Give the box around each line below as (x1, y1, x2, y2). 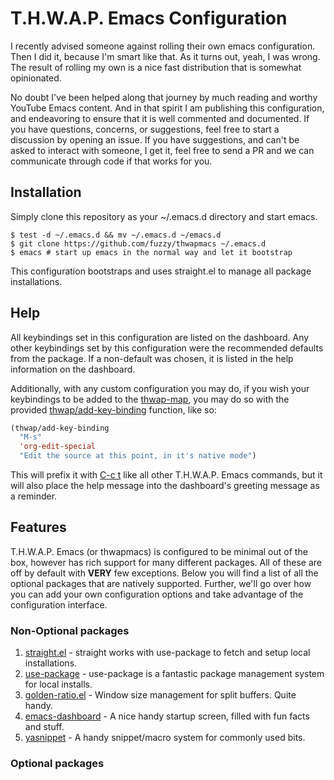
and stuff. (24, 721, 65, 733)
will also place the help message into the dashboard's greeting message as (10, 480, 320, 492)
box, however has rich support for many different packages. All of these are (10, 556, 323, 568)
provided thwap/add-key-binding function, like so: (10, 403, 217, 416)
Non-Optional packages (10, 623, 130, 637)
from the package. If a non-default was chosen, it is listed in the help (10, 352, 294, 364)
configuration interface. (10, 598, 108, 611)
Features (10, 519, 67, 536)
